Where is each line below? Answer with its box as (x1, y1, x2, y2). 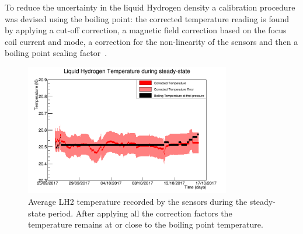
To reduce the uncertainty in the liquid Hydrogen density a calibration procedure (5, 1, 295, 13)
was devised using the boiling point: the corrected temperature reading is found (5, 12, 290, 25)
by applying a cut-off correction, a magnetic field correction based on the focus (5, 24, 287, 36)
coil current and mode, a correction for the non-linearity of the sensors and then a (5, 35, 298, 47)
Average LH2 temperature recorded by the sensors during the (28, 195, 248, 207)
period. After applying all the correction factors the (48, 207, 232, 219)
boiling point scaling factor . (5, 47, 107, 59)
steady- (249, 195, 276, 207)
